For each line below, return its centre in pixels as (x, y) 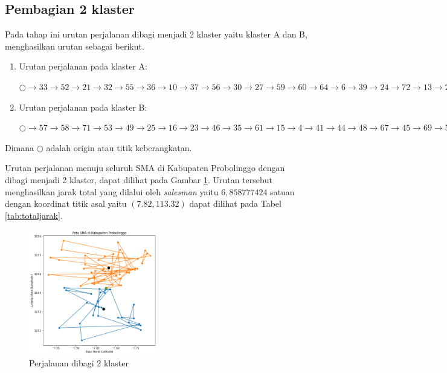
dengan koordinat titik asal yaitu (66, 203)
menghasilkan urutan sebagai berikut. (75, 46)
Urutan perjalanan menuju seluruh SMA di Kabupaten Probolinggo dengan (145, 168)
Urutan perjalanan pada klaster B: (83, 107)
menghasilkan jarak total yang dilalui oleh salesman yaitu (112, 191)
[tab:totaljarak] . (34, 215)
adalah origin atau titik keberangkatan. (119, 147)
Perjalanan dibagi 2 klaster (79, 363)
